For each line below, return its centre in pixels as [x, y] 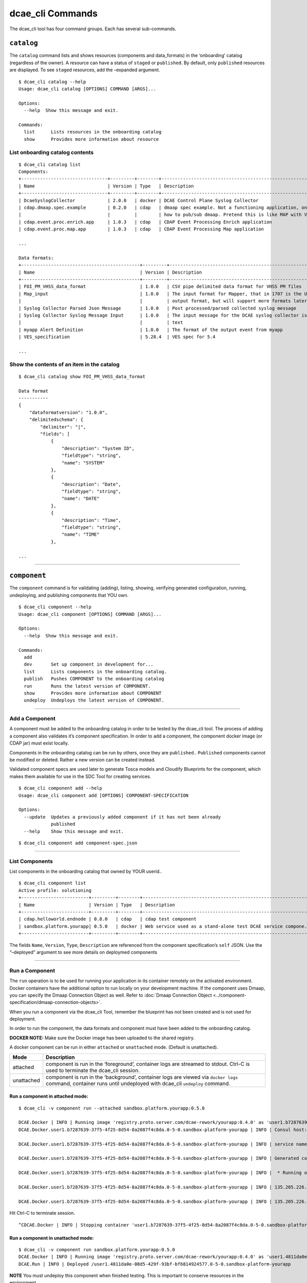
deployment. [23, 1019]
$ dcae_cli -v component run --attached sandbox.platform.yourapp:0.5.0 [112, 1108]
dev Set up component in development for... [89, 664]
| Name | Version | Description [110, 272]
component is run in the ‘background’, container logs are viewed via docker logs [142, 1077]
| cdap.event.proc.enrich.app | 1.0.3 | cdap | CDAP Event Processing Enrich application [145, 222]
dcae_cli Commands [53, 13]
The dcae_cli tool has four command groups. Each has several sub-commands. [93, 29]
